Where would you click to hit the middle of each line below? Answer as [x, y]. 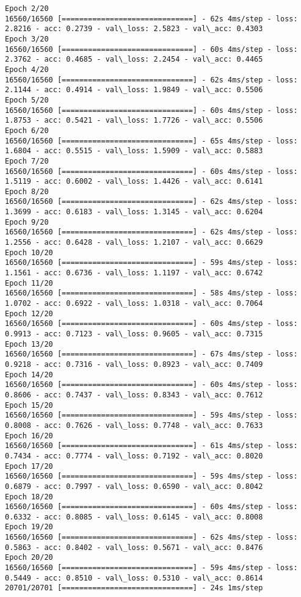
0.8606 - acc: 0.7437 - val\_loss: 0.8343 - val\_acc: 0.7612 [134, 395]
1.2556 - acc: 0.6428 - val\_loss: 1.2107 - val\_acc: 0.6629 [134, 243]
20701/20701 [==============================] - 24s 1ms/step [134, 588]
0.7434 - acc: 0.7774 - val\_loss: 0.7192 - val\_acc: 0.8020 [134, 456]
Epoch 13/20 [29, 344]
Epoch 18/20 [29, 497]
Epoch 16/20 [29, 436]
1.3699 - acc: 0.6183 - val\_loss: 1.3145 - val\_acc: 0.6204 [134, 212]
